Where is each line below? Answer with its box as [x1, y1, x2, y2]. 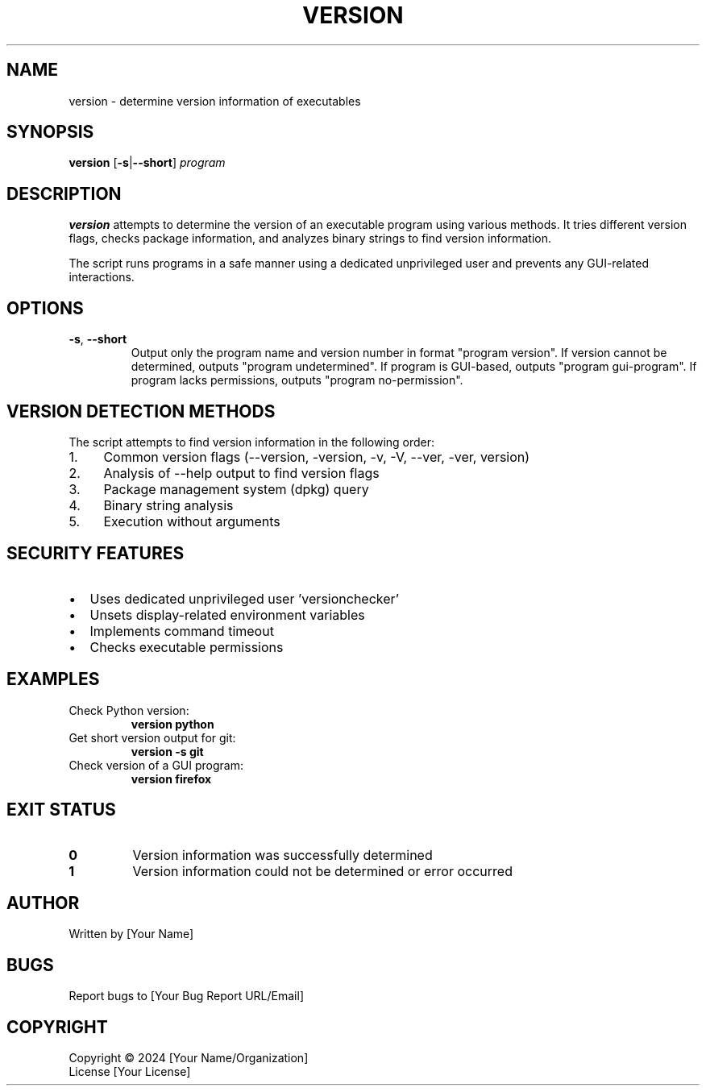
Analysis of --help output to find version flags [103, 464, 380, 481]
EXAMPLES [6, 669, 100, 690]
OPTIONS [6, 297, 84, 318]
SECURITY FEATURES [6, 543, 185, 564]
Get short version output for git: [69, 730, 236, 745]
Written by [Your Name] [69, 927, 194, 941]
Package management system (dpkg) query [103, 480, 369, 497]
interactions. [69, 270, 135, 284]
